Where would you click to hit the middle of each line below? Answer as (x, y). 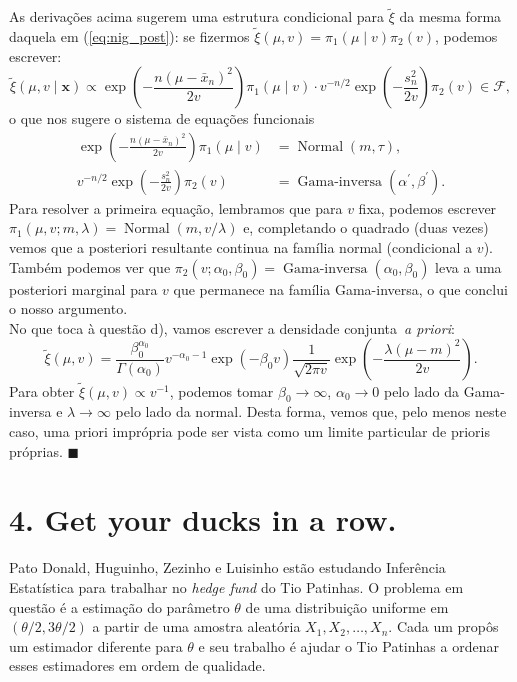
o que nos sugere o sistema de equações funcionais (162, 118)
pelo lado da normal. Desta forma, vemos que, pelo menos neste (311, 411)
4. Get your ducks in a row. (203, 519)
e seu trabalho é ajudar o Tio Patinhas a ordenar (348, 645)
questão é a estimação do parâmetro (119, 606)
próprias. (36, 450)
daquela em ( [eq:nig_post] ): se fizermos (129, 36)
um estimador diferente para (96, 645)
